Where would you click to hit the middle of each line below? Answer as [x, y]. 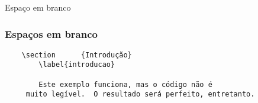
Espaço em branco [38, 7]
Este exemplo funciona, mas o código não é [125, 84]
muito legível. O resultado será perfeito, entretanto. [140, 94]
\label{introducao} [77, 65]
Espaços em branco [51, 33]
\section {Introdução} [77, 55]
